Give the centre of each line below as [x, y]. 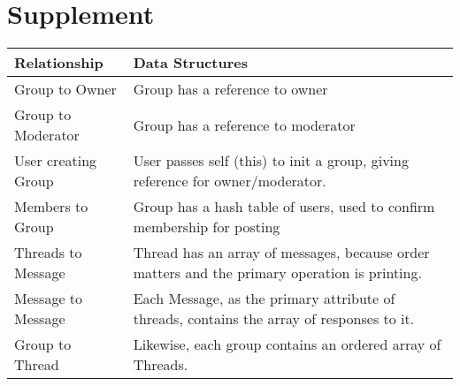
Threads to [48, 253]
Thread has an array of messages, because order [281, 253]
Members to [51, 207]
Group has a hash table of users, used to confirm [284, 207]
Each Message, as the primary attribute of [264, 299]
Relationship [59, 63]
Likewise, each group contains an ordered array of [287, 344]
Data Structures [190, 63]
